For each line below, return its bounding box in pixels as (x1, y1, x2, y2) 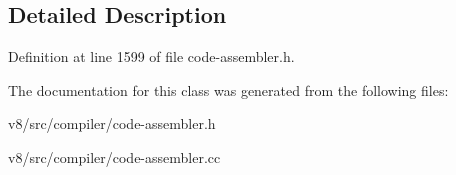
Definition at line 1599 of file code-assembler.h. (8, 46, 295, 67)
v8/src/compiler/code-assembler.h (8, 113, 216, 134)
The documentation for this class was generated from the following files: (8, 79, 449, 100)
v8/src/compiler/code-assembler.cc (8, 146, 221, 167)
